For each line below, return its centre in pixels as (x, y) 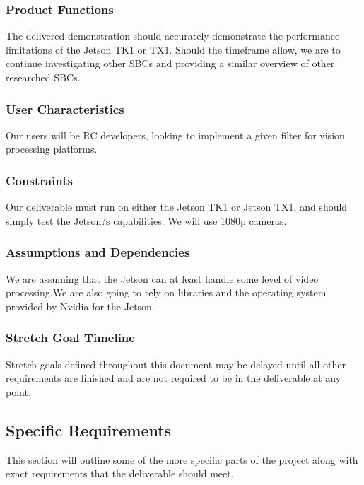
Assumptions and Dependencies (98, 252)
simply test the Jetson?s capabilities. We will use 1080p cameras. (146, 220)
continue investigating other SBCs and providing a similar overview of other (170, 63)
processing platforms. (52, 149)
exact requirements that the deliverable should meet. (120, 473)
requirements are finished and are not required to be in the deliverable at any (174, 378)
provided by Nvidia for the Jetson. (80, 306)
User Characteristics (65, 109)
